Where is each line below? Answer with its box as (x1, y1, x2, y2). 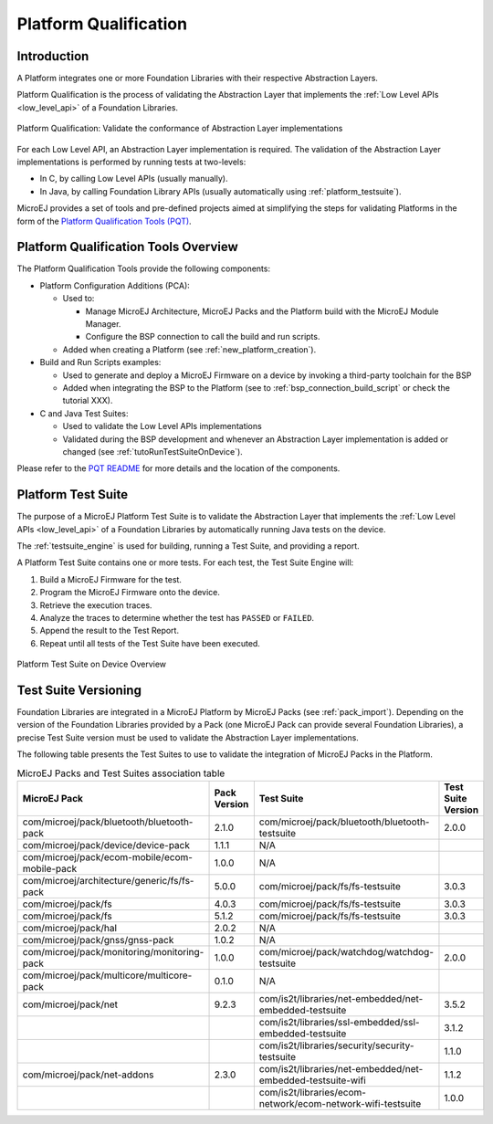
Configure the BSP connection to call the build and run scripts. (85, 331, 320, 342)
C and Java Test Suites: (39, 407, 129, 419)
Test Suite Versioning (16, 682, 142, 698)
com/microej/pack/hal (22, 922, 118, 934)
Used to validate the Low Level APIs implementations (62, 421, 262, 432)
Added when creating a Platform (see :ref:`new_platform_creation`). (62, 343, 317, 355)
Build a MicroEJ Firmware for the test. (39, 573, 183, 584)
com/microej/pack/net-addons (22, 1068, 154, 1081)
